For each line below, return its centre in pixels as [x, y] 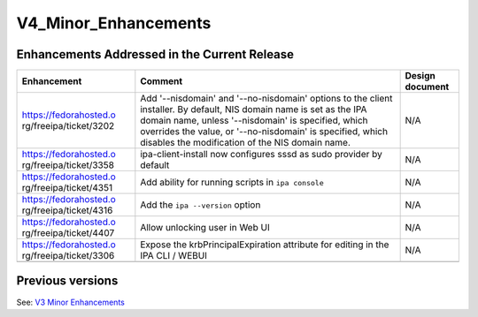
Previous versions [67, 281]
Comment [162, 81]
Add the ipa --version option [200, 205]
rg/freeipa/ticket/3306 [68, 256]
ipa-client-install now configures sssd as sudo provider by [261, 155]
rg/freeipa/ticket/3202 [68, 126]
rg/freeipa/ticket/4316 [67, 210]
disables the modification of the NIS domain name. [246, 143]
